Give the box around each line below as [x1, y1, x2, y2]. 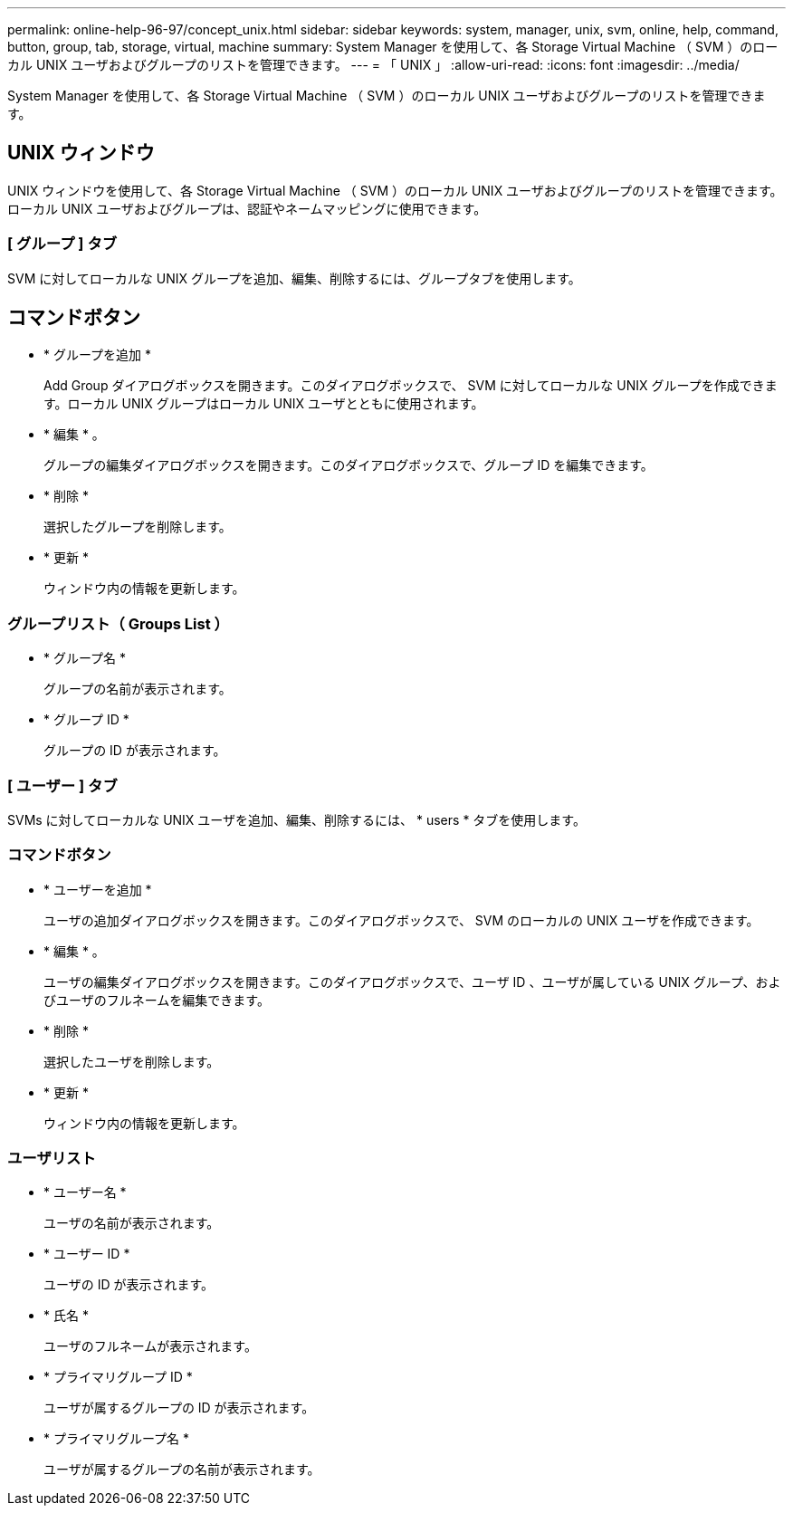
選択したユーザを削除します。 [43, 1053, 220, 1069]
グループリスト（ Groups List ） [7, 614, 229, 633]
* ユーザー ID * [43, 1246, 130, 1262]
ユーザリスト [7, 1149, 96, 1168]
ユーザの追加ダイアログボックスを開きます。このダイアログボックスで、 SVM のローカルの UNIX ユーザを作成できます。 [43, 912, 760, 928]
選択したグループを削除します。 [43, 519, 232, 535]
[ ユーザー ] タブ [7, 776, 118, 795]
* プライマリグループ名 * [43, 1431, 190, 1447]
